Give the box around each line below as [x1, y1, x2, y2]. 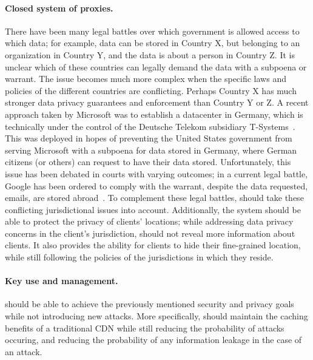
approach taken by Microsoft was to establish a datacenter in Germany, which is [5, 107, 303, 120]
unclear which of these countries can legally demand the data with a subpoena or [5, 60, 307, 73]
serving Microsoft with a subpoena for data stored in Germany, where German [5, 143, 297, 156]
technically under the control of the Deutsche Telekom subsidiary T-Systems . [5, 120, 295, 132]
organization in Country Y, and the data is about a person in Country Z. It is [5, 48, 295, 61]
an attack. [5, 345, 42, 358]
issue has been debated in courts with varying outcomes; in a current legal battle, [5, 167, 308, 180]
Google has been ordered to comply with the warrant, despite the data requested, [5, 179, 308, 192]
